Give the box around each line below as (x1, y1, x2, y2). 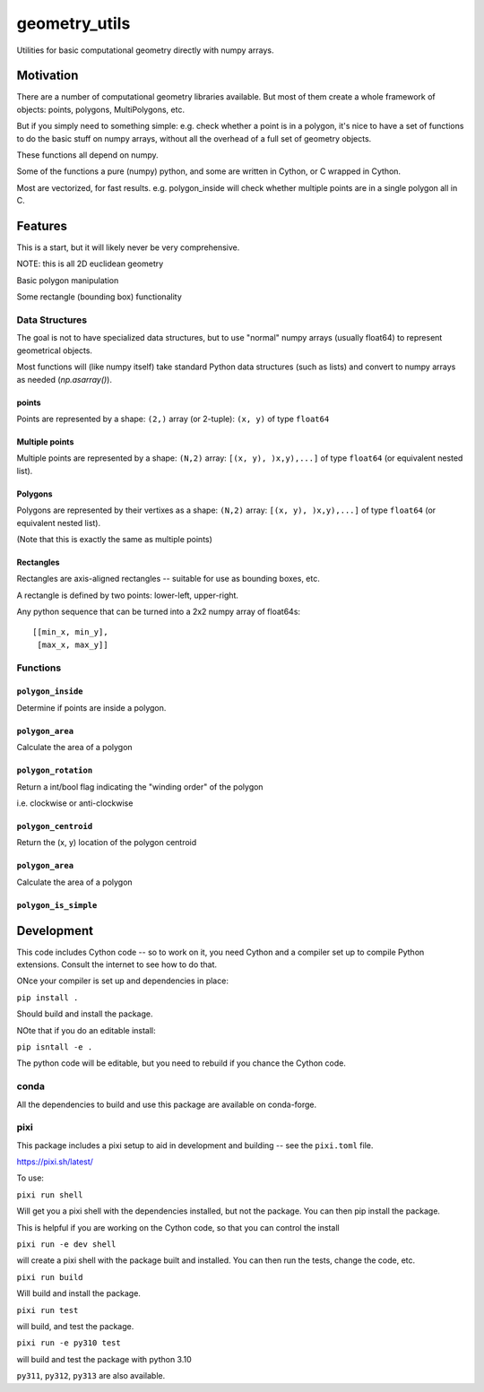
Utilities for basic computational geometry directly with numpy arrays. (16, 45, 274, 56)
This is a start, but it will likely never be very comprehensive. (16, 242, 240, 253)
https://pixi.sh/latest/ (16, 1156, 94, 1167)
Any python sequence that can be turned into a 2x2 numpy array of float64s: (16, 606, 300, 618)
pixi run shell (16, 1189, 84, 1200)
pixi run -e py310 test (16, 1338, 121, 1348)
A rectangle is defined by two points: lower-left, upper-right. (16, 590, 239, 601)
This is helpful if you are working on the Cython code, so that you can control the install (16, 1222, 340, 1232)
